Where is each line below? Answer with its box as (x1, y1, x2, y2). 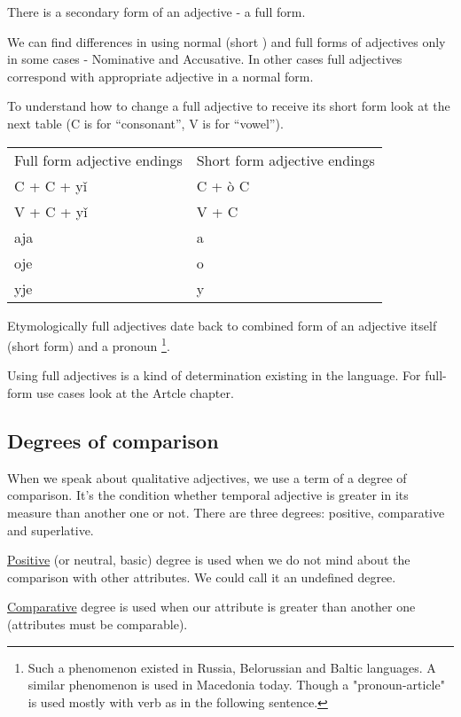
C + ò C (196, 175, 250, 196)
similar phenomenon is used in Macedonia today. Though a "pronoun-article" (27, 675, 445, 694)
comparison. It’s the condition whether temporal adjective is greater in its (7, 486, 409, 504)
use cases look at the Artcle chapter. (36, 384, 234, 401)
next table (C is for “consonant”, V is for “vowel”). (7, 113, 284, 132)
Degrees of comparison (7, 426, 219, 454)
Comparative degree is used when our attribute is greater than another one (7, 597, 416, 616)
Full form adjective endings (14, 149, 183, 170)
